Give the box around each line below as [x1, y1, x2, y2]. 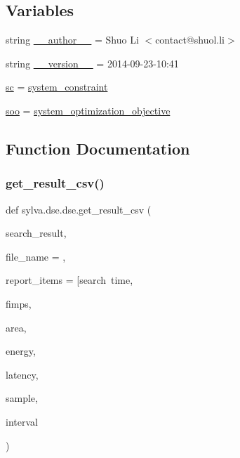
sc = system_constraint [6, 79, 108, 94]
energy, [6, 343, 36, 358]
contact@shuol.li [155, 32, 225, 47]
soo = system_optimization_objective [6, 103, 171, 117]
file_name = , [6, 249, 66, 263]
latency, [6, 367, 39, 381]
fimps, [6, 296, 32, 310]
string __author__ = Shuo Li [6, 32, 139, 47]
